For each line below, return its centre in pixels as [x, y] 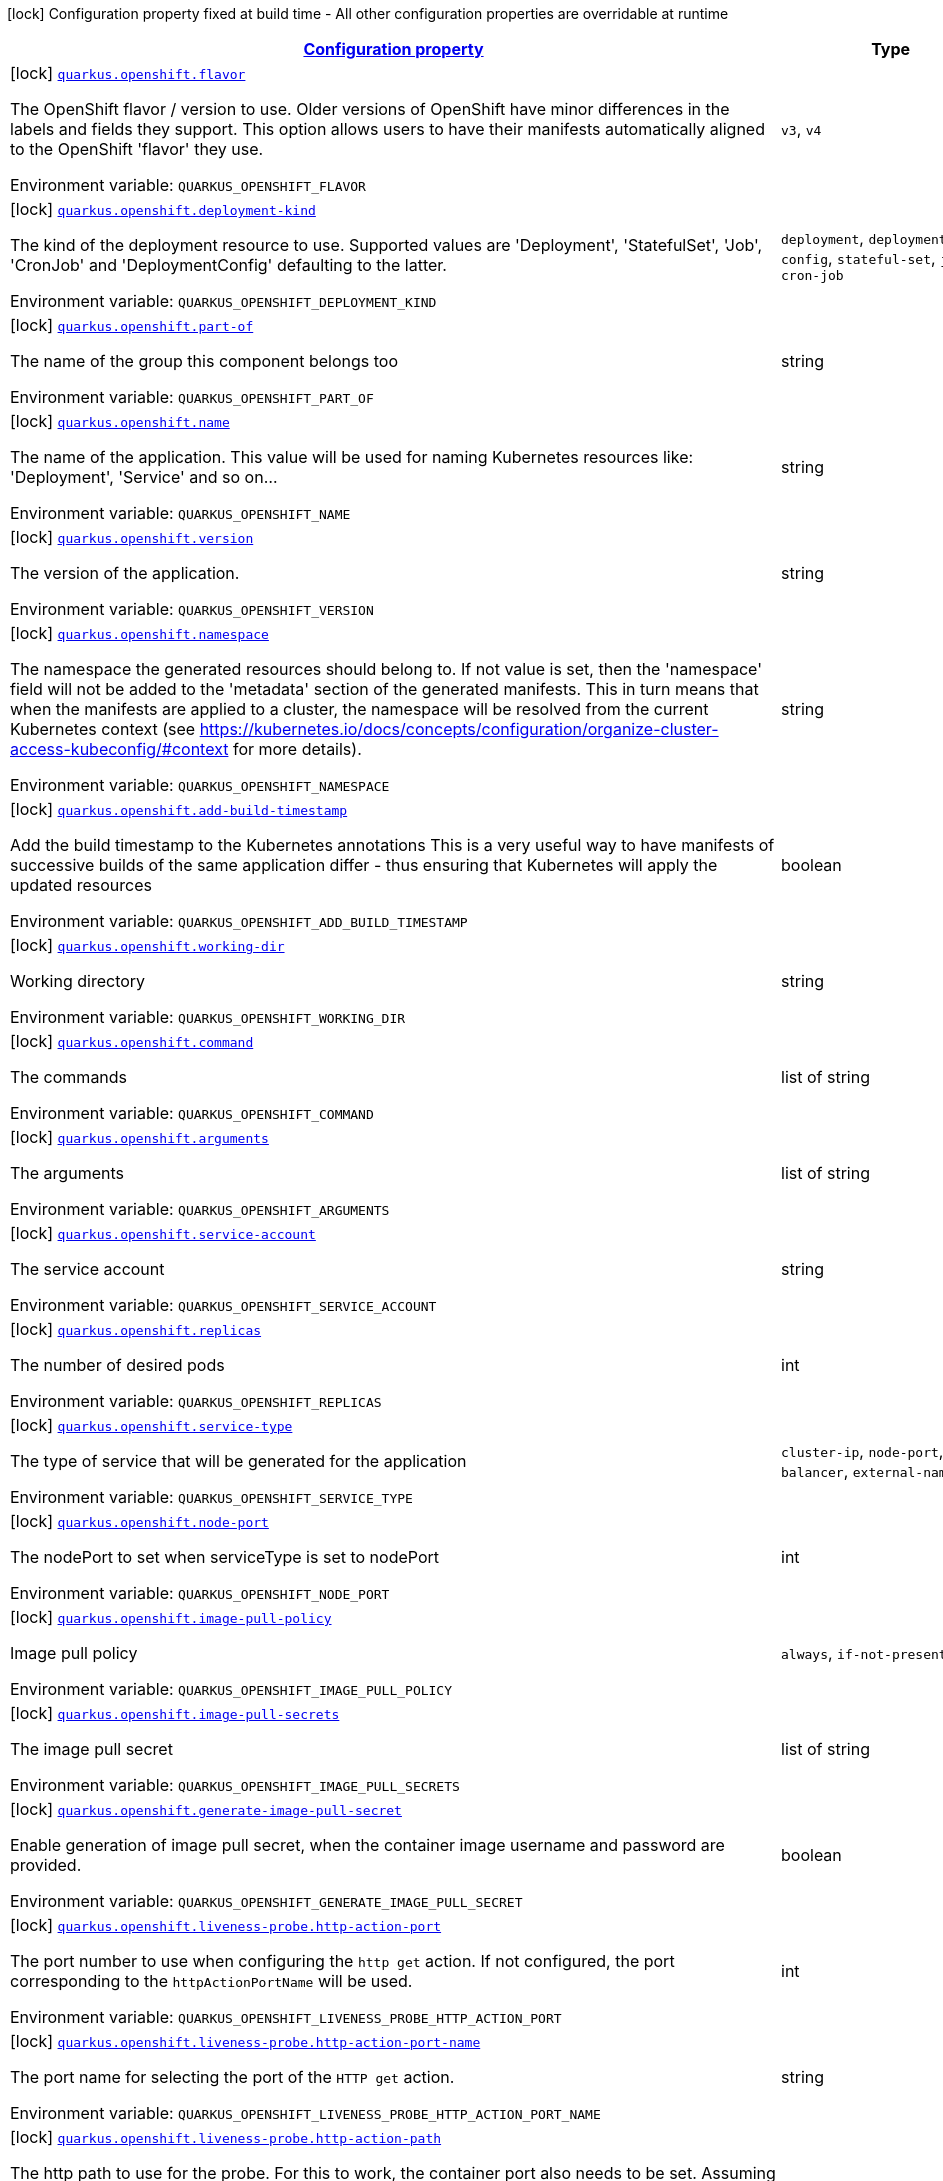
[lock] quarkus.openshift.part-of [132, 325]
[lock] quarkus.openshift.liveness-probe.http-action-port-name [245, 2041]
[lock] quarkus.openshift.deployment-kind [163, 209]
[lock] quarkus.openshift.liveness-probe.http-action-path [226, 2137]
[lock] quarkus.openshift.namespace [139, 633]
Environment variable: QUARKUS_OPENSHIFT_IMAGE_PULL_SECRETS [235, 1785]
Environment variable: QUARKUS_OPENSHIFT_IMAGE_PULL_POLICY [231, 1689]
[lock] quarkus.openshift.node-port [139, 1521]
